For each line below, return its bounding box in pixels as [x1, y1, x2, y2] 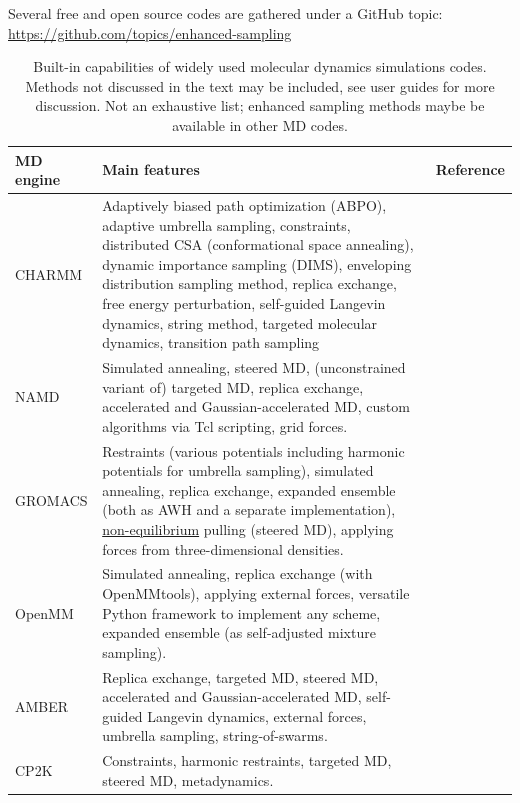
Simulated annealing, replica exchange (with [102, 563, 373, 584]
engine [15, 169, 61, 190]
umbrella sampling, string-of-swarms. [102, 725, 328, 746]
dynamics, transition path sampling [102, 332, 320, 353]
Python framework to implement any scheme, [102, 602, 381, 623]
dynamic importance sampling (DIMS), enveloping [102, 253, 412, 274]
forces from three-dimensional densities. [102, 538, 344, 559]
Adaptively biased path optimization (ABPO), [102, 195, 387, 215]
